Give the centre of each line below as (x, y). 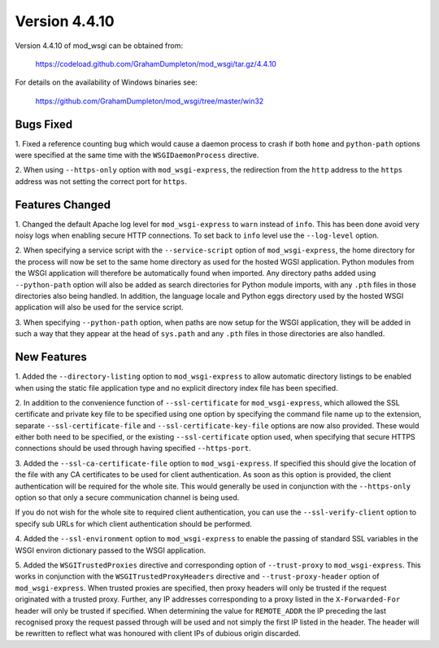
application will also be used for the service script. (100, 307)
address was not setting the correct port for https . (101, 181)
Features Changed (63, 205)
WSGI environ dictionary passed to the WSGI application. (111, 550)
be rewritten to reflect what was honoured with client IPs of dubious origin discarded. (158, 633)
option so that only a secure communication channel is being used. (127, 497)
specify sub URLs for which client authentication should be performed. (133, 523)
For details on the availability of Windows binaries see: (106, 82)
